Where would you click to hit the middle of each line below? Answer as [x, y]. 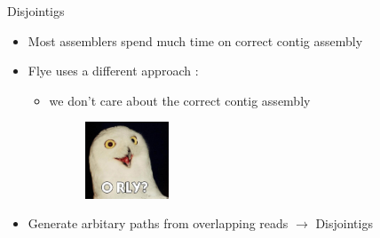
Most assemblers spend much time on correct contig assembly [195, 40]
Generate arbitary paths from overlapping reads [158, 223]
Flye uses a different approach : [113, 71]
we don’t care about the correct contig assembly [180, 100]
